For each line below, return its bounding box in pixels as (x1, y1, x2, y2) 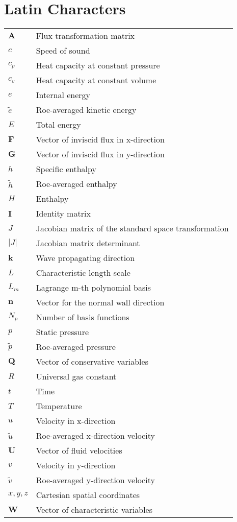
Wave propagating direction (36, 252, 135, 264)
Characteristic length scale (36, 267, 130, 279)
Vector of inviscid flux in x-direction (36, 133, 165, 146)
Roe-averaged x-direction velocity (36, 430, 155, 442)
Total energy (36, 118, 81, 131)
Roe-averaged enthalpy (36, 178, 117, 190)
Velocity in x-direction (36, 415, 116, 427)
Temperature (36, 400, 82, 412)
